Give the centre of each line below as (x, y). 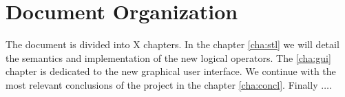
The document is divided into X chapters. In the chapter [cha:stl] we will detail (172, 44)
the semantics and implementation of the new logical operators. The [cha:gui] (168, 57)
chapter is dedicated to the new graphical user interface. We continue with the (171, 71)
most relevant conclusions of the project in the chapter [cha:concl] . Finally (162, 84)
